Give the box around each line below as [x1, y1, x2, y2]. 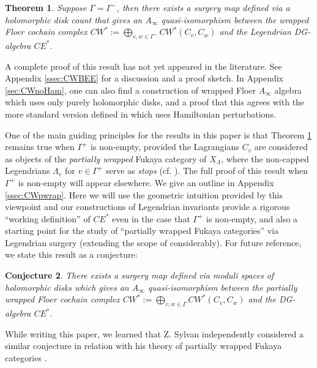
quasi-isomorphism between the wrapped [161, 13, 309, 26]
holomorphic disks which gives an [5, 280, 129, 293]
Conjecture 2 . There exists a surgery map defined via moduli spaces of [5, 269, 274, 282]
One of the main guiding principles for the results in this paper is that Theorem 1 [5, 128, 312, 141]
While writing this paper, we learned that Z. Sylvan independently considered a [5, 327, 304, 340]
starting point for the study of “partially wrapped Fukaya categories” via [5, 224, 279, 237]
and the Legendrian [219, 25, 291, 38]
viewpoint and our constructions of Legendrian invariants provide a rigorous [5, 200, 290, 213]
